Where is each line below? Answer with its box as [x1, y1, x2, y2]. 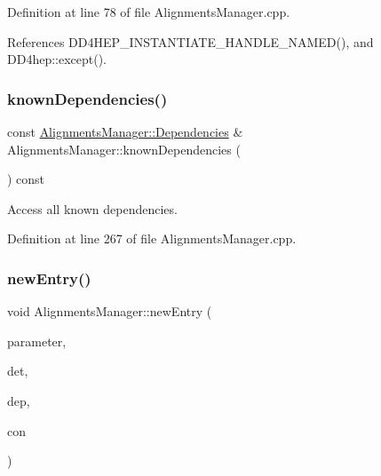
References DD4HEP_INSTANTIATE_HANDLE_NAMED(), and [7, 32, 374, 51]
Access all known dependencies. [7, 199, 178, 218]
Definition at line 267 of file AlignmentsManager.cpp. [7, 229, 297, 248]
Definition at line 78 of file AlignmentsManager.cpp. [7, 3, 290, 20]
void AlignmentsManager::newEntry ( [7, 302, 212, 321]
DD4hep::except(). [7, 50, 107, 68]
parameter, [7, 331, 67, 350]
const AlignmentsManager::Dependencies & [7, 123, 243, 140]
